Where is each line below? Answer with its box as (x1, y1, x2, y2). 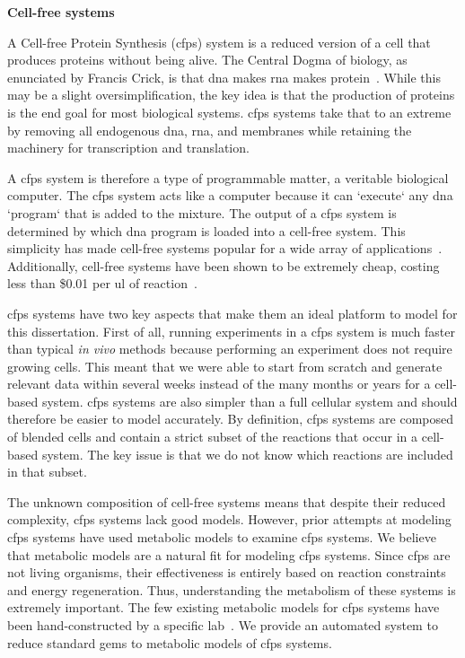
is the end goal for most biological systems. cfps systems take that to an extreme (7, 102, 452, 121)
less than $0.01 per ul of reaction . (7, 274, 197, 293)
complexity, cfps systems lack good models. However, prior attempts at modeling (7, 510, 452, 529)
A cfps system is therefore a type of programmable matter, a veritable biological (7, 168, 449, 187)
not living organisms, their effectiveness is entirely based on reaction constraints (7, 563, 446, 582)
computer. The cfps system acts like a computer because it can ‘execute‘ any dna (7, 186, 453, 205)
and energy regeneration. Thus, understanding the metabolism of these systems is (7, 580, 456, 599)
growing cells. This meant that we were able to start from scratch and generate (7, 356, 443, 375)
